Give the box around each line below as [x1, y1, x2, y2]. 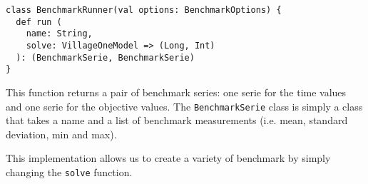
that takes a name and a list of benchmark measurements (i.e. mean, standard [6, 113, 348, 128]
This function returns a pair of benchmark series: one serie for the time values [6, 84, 347, 99]
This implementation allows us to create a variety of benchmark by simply [6, 150, 331, 165]
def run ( [16, 16, 62, 27]
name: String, [26, 29, 93, 39]
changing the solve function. [6, 164, 133, 179]
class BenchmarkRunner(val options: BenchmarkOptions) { [6, 5, 282, 15]
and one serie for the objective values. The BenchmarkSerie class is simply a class [6, 98, 363, 113]
